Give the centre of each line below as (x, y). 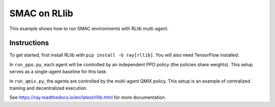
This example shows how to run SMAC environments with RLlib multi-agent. (89, 29)
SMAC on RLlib (41, 13)
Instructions (29, 43)
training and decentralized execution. (48, 88)
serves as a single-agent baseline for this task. (58, 72)
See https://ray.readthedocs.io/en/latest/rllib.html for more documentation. (88, 97)
